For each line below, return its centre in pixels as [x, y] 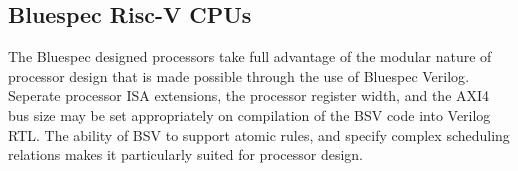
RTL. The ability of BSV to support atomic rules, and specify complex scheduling [259, 134]
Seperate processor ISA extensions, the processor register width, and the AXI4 [249, 95]
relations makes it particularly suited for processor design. [185, 154]
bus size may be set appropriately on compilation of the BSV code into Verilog [249, 114]
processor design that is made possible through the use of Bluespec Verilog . [239, 75]
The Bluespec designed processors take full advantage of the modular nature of [250, 56]
